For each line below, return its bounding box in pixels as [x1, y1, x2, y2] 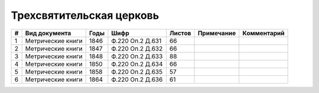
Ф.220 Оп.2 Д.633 [111, 52, 163, 60]
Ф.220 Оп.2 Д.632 [111, 44, 163, 52]
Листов [169, 29, 191, 37]
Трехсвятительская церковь [11, 9, 159, 22]
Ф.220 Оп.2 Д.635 [111, 68, 162, 76]
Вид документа [25, 29, 71, 37]
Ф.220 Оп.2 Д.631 [111, 36, 162, 45]
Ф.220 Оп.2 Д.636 [111, 75, 163, 84]
